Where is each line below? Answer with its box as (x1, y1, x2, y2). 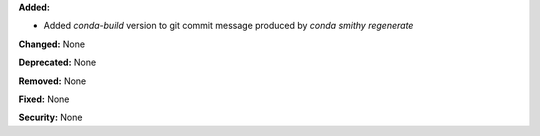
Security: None (18, 111, 83, 124)
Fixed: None (18, 93, 70, 105)
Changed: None (18, 38, 85, 50)
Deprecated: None (18, 56, 97, 69)
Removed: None (18, 75, 87, 87)
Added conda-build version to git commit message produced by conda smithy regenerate (43, 20, 414, 32)
